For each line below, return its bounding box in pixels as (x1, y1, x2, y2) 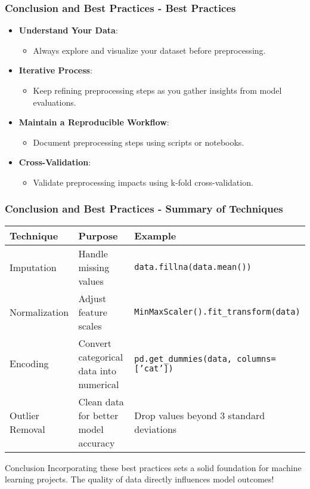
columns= (237, 353, 276, 364)
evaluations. (33, 96, 76, 108)
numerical (78, 377, 119, 391)
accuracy (78, 435, 115, 450)
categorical (78, 349, 123, 364)
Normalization (10, 305, 69, 319)
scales (78, 318, 102, 333)
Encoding (10, 356, 49, 371)
